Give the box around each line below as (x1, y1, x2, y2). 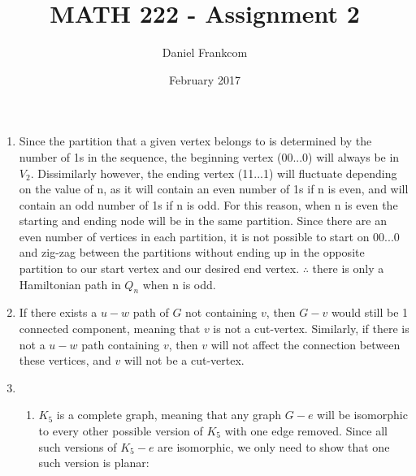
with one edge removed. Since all (224, 422, 388, 439)
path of (132, 304, 169, 321)
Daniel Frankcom (162, 44, 248, 61)
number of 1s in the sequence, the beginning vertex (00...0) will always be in (19, 148, 400, 165)
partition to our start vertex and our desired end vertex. (19, 260, 300, 277)
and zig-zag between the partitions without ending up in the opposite (19, 244, 365, 261)
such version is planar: (38, 454, 149, 471)
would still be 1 (331, 304, 409, 321)
